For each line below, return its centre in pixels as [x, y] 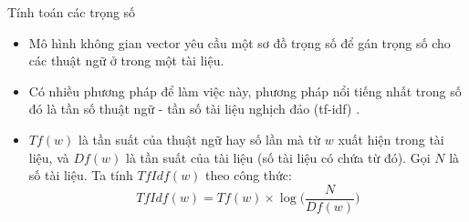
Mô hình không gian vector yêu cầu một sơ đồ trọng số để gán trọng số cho [240, 42]
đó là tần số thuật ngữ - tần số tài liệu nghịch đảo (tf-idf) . [194, 109]
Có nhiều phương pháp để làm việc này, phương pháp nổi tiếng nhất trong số [245, 91]
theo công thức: [249, 175]
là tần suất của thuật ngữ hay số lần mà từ [200, 139]
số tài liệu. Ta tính [81, 175]
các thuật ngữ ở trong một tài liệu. [126, 61]
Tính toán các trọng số [72, 12]
